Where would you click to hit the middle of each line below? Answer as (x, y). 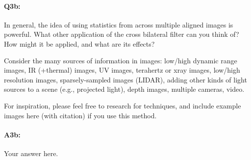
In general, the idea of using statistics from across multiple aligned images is (119, 24)
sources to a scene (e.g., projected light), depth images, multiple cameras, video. (124, 89)
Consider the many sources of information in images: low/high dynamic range (121, 60)
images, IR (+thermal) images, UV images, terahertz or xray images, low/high (122, 70)
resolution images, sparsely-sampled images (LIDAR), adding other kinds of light (125, 79)
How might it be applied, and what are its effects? (79, 43)
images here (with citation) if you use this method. (80, 115)
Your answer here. (31, 153)
